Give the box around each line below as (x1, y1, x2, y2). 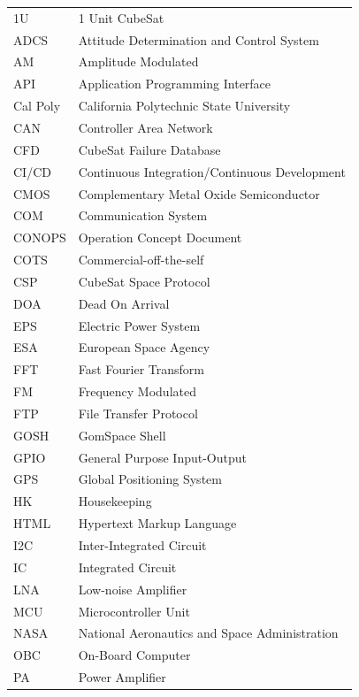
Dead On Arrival (78, 294, 170, 312)
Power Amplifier (78, 668, 166, 686)
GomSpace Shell (78, 425, 166, 444)
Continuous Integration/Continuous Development (78, 162, 346, 180)
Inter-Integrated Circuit (78, 536, 207, 554)
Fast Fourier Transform (78, 360, 205, 379)
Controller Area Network (78, 118, 213, 136)
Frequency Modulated (78, 382, 196, 401)
